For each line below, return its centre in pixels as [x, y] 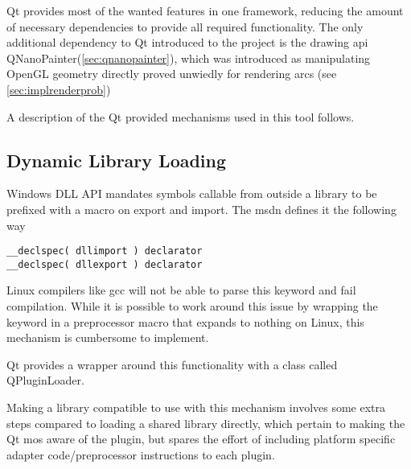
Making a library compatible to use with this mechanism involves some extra [196, 407]
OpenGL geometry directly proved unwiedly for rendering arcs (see [172, 74]
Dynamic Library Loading [117, 160]
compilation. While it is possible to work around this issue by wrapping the [192, 306]
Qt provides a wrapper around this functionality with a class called [172, 364]
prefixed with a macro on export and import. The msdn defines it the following [201, 209]
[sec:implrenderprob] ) [59, 89]
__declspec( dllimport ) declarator [105, 251]
